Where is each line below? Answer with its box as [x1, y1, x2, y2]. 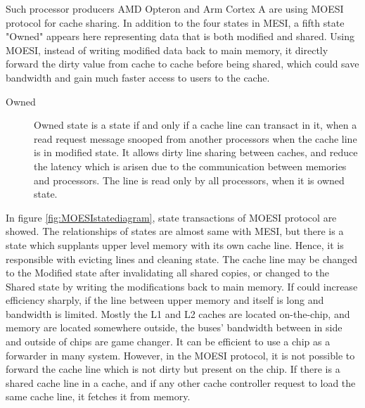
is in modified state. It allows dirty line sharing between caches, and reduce [34, 145, 358, 160]
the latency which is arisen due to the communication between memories [34, 158, 347, 173]
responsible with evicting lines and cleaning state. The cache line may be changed [6, 251, 358, 266]
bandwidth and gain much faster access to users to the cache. [6, 70, 270, 84]
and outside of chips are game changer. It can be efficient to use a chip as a [6, 334, 331, 349]
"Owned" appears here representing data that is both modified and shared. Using [6, 29, 355, 44]
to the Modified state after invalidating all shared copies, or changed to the [6, 265, 330, 280]
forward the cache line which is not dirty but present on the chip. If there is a [6, 362, 340, 376]
